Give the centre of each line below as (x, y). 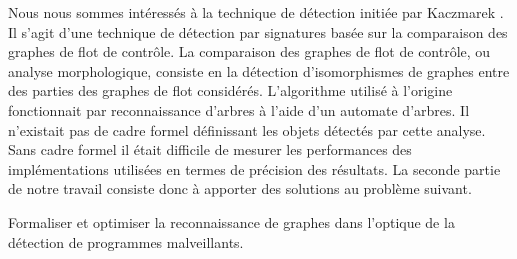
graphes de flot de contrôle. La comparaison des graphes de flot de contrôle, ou (249, 51)
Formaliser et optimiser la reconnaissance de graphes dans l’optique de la (231, 221)
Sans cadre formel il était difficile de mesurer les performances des (210, 149)
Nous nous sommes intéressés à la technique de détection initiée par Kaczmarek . (256, 12)
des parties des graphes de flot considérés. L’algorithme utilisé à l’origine (230, 90)
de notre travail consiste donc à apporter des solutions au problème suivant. (240, 188)
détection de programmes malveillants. (126, 241)
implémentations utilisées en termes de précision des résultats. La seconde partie (254, 168)
